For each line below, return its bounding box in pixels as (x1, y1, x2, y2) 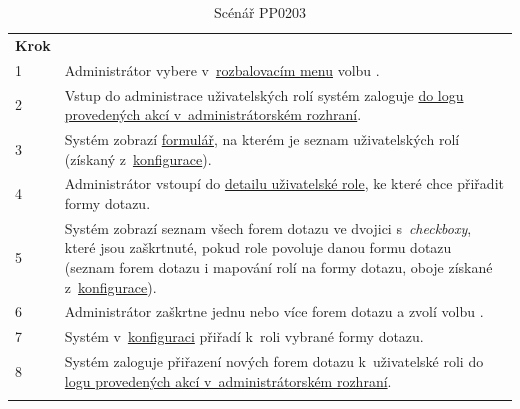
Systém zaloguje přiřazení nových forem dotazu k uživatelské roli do (64, 351, 484, 372)
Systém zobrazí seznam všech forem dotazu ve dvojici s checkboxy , (64, 217, 472, 238)
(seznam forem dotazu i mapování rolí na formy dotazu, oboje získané (64, 257, 493, 278)
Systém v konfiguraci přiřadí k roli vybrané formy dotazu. (64, 326, 424, 347)
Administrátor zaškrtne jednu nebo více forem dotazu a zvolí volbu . (64, 301, 484, 322)
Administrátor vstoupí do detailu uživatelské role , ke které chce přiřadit (64, 173, 504, 194)
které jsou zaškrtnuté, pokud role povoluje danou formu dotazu (64, 237, 452, 258)
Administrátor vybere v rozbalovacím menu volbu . (64, 59, 380, 80)
